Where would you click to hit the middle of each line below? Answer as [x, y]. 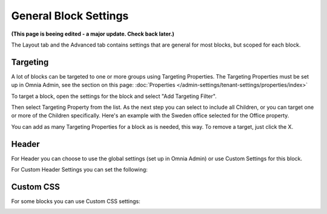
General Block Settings [70, 16]
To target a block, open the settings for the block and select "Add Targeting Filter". [114, 96]
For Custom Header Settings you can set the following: [79, 170]
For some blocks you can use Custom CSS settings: [76, 201]
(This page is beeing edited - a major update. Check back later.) [93, 34]
